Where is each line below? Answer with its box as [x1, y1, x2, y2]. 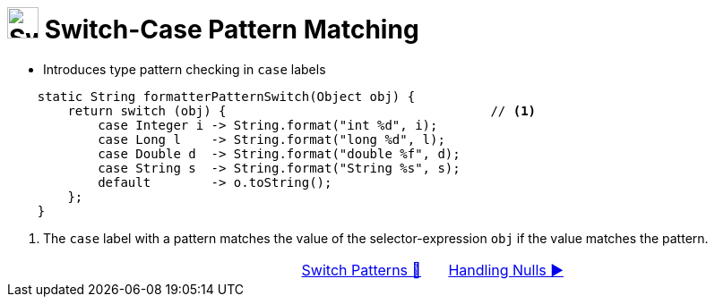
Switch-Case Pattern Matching [44, 14, 419, 45]
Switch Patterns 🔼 [301, 260, 422, 279]
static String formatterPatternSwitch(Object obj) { [37, 89, 416, 104]
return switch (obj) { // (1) [67, 103, 537, 118]
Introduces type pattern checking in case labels [43, 61, 326, 77]
